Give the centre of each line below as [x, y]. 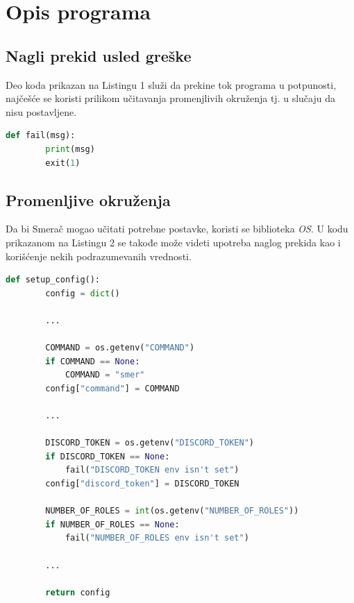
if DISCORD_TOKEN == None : [108, 456]
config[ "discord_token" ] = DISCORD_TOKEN [142, 484]
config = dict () [83, 293]
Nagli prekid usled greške [99, 55]
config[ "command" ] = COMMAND [112, 388]
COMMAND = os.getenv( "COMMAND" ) [120, 348]
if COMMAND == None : [93, 361]
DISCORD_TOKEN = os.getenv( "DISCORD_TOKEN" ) [150, 443]
